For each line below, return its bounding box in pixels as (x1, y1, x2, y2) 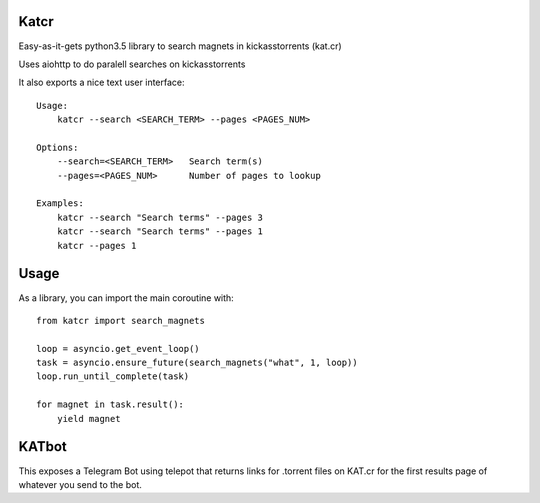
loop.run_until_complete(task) (36, 371, 190, 382)
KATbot (18, 438, 67, 455)
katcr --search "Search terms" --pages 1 (56, 226, 264, 237)
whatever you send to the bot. (18, 478, 142, 490)
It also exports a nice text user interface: (18, 76, 185, 89)
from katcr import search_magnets (36, 315, 205, 326)
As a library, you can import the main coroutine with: (18, 291, 234, 304)
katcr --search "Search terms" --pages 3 (56, 211, 264, 223)
